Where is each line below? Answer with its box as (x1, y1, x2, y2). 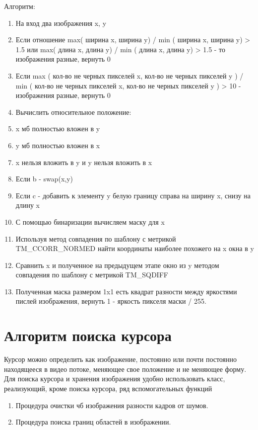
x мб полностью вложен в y (15, 123, 100, 134)
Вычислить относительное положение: (15, 106, 131, 117)
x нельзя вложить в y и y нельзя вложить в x (15, 157, 152, 167)
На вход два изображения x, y (15, 17, 107, 28)
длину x (15, 200, 40, 210)
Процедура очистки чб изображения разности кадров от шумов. (15, 400, 208, 410)
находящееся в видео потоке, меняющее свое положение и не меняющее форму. (4, 363, 247, 374)
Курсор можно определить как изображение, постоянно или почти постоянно (4, 354, 237, 364)
